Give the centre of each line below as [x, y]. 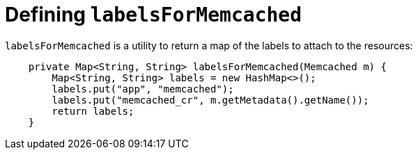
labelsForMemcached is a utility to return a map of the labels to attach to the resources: [209, 45]
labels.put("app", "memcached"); [143, 89]
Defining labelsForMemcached [154, 15]
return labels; [93, 111]
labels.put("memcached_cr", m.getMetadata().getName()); [210, 100]
